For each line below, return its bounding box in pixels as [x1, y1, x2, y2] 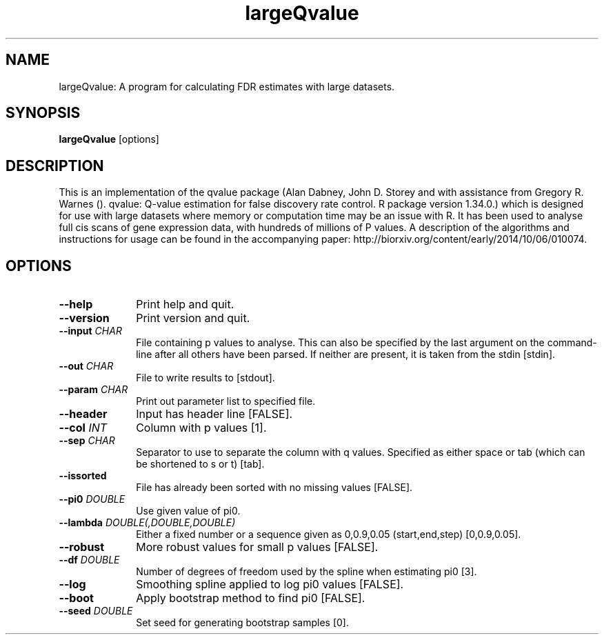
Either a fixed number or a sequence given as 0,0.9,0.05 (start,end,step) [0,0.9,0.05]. [136, 528, 521, 541]
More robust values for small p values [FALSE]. [136, 540, 379, 554]
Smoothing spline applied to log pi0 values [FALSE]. [136, 577, 404, 592]
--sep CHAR [59, 434, 115, 447]
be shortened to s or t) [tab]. [136, 458, 265, 470]
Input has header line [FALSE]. [136, 407, 293, 421]
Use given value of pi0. [136, 505, 241, 517]
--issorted [59, 470, 107, 482]
